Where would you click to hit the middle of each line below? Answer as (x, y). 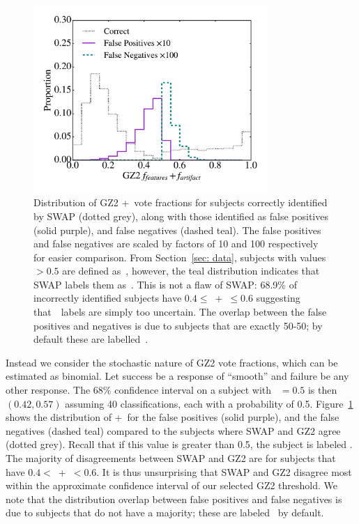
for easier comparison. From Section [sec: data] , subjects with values (180, 257)
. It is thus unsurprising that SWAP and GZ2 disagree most (224, 471)
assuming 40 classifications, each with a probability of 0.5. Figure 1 (209, 403)
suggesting (278, 298)
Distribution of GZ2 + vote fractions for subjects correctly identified (181, 202)
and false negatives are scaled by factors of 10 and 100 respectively (176, 244)
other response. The (48, 390)
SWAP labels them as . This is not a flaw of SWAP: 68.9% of (165, 284)
